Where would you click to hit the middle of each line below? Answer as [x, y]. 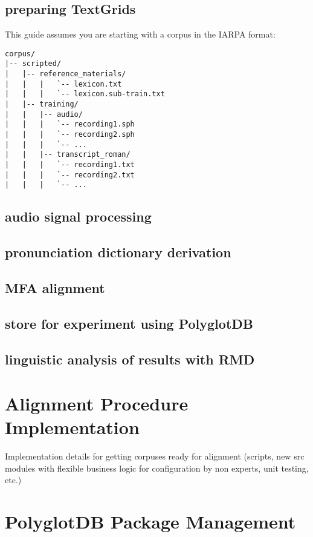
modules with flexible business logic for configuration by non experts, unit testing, [157, 468]
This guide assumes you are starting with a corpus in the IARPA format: [140, 34]
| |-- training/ [42, 104]
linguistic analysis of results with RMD [130, 359]
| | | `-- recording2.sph [70, 135]
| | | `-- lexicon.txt [63, 84]
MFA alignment [55, 287]
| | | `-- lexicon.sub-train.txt [85, 94]
